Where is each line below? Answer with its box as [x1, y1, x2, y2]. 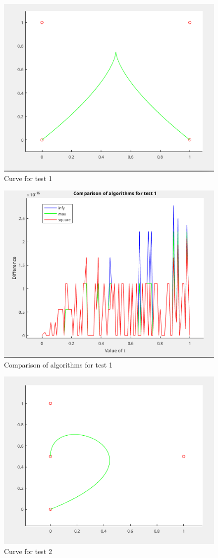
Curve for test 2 [4, 546, 52, 556]
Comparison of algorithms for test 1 [4, 359, 112, 370]
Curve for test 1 [4, 173, 52, 184]
